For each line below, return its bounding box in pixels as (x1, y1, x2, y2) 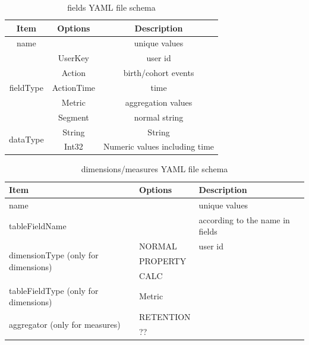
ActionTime (52, 81, 96, 93)
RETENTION (139, 311, 191, 323)
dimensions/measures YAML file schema (81, 163, 228, 175)
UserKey (58, 52, 90, 64)
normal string (134, 110, 184, 123)
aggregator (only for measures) (9, 318, 121, 330)
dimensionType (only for (9, 249, 99, 261)
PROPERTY (139, 255, 187, 267)
